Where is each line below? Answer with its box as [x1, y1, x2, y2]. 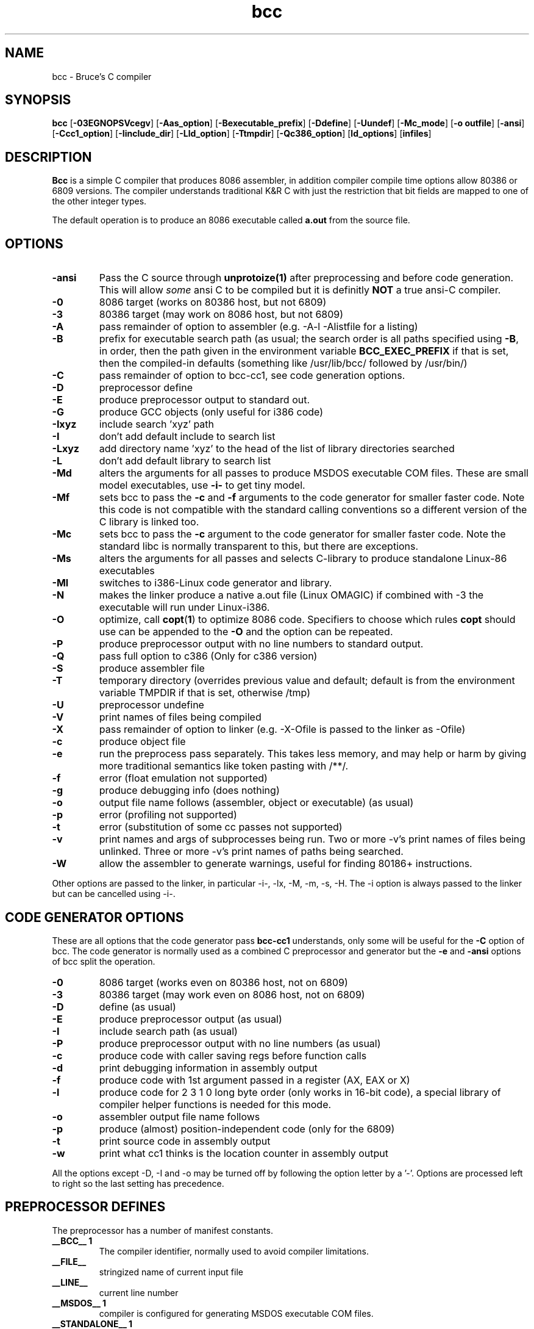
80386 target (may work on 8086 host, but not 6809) [99, 308, 344, 321]
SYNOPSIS [5, 92, 71, 108]
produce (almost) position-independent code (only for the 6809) [99, 1122, 395, 1135]
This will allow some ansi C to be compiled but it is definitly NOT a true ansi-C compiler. [99, 284, 501, 297]
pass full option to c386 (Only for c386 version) [99, 650, 318, 663]
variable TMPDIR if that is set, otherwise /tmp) [99, 686, 310, 699]
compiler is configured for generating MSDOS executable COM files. [99, 1308, 374, 1319]
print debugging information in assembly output [99, 1061, 318, 1074]
